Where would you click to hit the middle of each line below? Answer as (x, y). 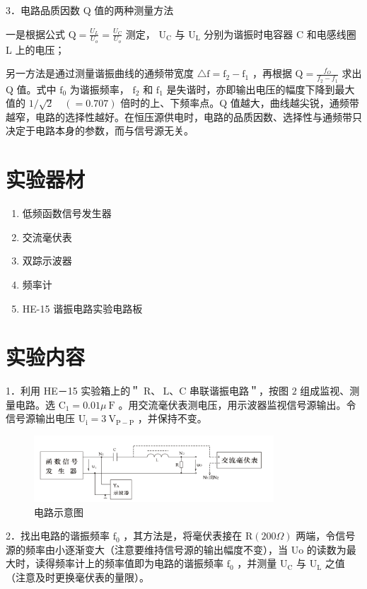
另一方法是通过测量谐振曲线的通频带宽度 (100, 73)
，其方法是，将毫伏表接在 (183, 536)
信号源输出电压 (40, 418)
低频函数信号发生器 (67, 213)
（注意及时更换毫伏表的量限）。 (77, 577)
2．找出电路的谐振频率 (58, 536)
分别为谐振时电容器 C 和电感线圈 (280, 34)
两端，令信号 (326, 536)
